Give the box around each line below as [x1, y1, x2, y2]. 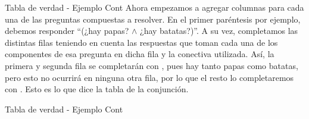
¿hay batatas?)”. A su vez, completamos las [140, 24, 298, 37]
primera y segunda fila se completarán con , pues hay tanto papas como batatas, [5, 59, 298, 71]
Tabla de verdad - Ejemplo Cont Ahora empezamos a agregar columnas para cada [5, 1, 304, 13]
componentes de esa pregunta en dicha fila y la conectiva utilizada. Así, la [5, 48, 274, 60]
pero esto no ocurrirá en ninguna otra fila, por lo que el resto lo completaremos [5, 71, 294, 83]
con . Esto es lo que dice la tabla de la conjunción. [5, 83, 189, 95]
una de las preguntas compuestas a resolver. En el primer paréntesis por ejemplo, [5, 12, 301, 25]
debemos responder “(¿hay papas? [5, 24, 129, 37]
